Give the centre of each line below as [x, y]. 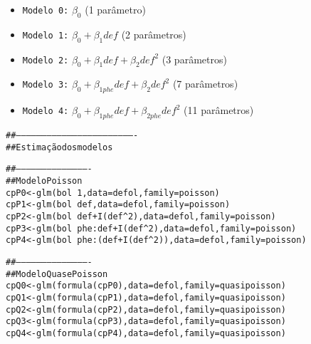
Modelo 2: [46, 60]
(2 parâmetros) [154, 34]
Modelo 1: [46, 35]
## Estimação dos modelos [59, 147]
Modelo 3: [46, 85]
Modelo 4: [46, 111]
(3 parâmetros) [194, 59]
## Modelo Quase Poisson [57, 274]
